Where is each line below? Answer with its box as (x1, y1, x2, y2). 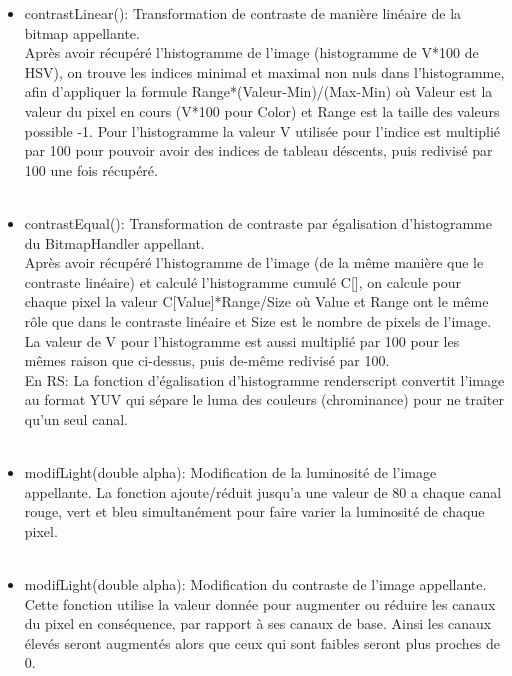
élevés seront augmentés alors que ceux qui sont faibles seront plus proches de (24, 632, 501, 653)
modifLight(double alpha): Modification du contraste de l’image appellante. (24, 574, 487, 595)
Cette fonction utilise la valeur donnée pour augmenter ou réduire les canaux (24, 593, 496, 614)
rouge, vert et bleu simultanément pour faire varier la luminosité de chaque (24, 501, 485, 522)
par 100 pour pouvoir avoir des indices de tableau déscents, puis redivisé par (24, 140, 493, 161)
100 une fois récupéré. (24, 159, 158, 180)
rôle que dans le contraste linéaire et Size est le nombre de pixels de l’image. (24, 310, 492, 331)
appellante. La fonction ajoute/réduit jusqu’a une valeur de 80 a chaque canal (24, 481, 502, 502)
